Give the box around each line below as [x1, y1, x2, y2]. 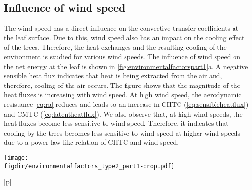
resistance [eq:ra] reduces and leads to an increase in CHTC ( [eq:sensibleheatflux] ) [4, 99, 249, 109]
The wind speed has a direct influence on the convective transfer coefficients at [4, 23, 239, 33]
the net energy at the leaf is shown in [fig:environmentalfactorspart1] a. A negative [4, 61, 248, 71]
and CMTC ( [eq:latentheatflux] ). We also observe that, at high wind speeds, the [4, 108, 243, 119]
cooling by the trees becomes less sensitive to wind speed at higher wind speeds [4, 127, 241, 138]
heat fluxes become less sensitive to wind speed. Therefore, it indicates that [4, 118, 229, 128]
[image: [4, 154, 29, 161]
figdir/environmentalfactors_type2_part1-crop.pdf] [4, 162, 175, 170]
